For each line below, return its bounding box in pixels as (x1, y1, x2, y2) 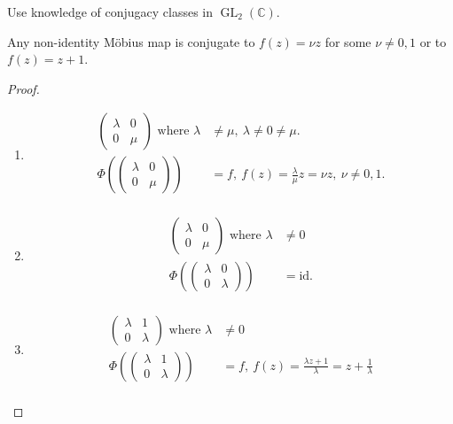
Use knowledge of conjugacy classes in (7, 3, 214, 20)
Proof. (7, 79, 40, 97)
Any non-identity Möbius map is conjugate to (7, 32, 255, 50)
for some (324, 32, 371, 50)
